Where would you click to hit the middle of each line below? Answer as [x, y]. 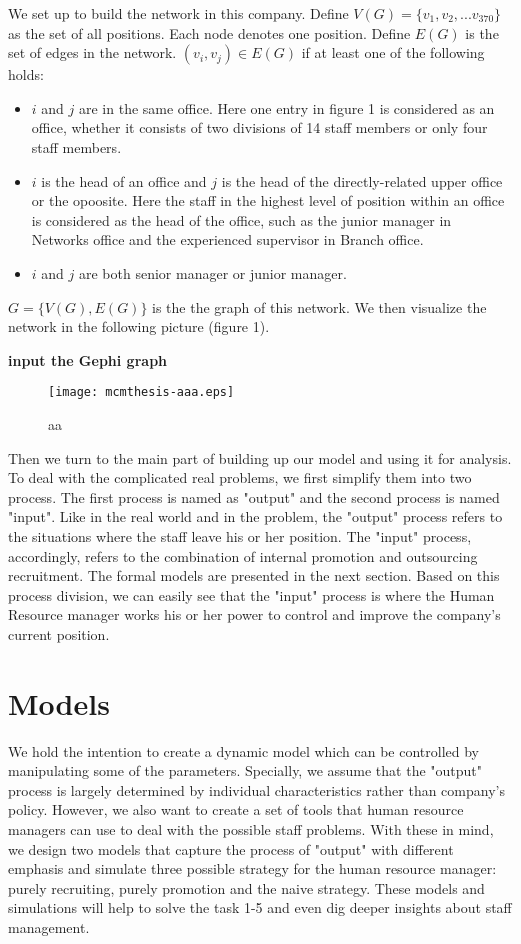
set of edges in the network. [92, 52]
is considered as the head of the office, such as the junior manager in [241, 219]
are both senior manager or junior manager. [212, 272]
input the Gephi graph [88, 359]
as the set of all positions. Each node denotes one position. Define [209, 32]
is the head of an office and [124, 180]
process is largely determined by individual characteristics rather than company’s [256, 789]
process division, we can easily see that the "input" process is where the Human [251, 594]
